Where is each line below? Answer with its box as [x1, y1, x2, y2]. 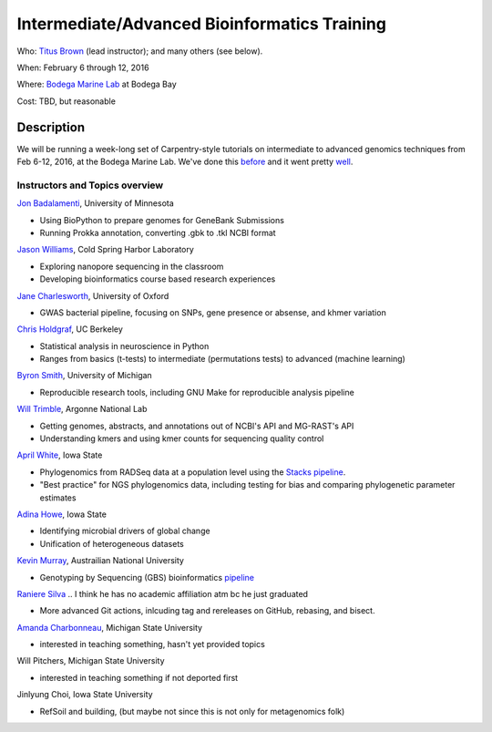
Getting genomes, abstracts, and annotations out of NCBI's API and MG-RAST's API [39, 420, 354, 431]
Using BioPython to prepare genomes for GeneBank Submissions [39, 214, 284, 225]
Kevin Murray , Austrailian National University [16, 555, 184, 566]
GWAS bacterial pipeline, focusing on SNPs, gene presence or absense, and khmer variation [39, 306, 386, 318]
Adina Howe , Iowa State [16, 509, 107, 520]
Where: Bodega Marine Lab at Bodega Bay [16, 78, 177, 90]
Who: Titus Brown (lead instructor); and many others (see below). [16, 46, 263, 57]
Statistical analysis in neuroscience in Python [39, 340, 210, 351]
